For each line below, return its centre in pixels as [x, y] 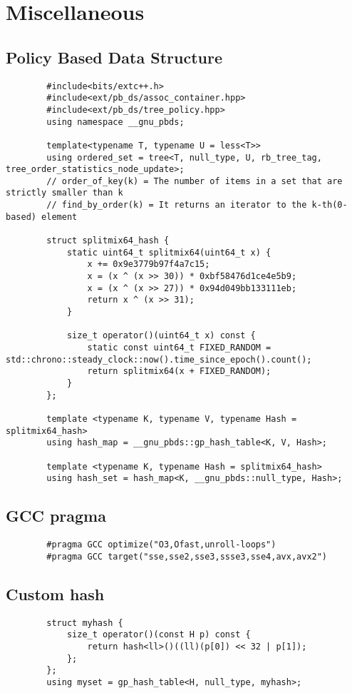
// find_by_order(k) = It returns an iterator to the [177, 205]
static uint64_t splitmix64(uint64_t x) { [169, 252]
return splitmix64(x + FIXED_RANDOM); [179, 371]
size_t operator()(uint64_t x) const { [161, 336]
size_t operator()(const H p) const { [159, 635]
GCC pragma [56, 516]
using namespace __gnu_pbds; [115, 122]
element [59, 217]
